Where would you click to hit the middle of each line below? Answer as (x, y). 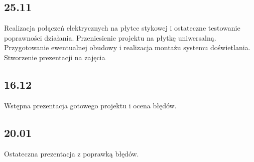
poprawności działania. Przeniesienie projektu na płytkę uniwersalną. (110, 37)
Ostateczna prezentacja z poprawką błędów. (72, 153)
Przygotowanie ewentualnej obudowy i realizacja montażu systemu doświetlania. (127, 47)
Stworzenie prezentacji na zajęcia (55, 57)
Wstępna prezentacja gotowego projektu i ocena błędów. (90, 105)
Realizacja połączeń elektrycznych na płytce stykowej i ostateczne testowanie (122, 28)
